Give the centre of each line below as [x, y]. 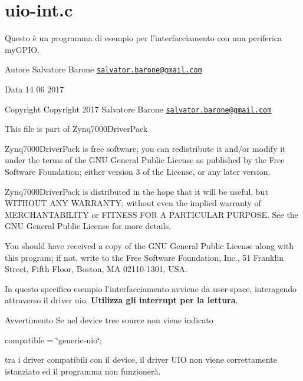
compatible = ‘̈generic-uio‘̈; [53, 339]
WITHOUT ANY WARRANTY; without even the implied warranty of [133, 203]
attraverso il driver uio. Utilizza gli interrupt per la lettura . [121, 300]
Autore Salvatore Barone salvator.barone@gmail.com [103, 69]
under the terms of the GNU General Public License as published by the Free [145, 160]
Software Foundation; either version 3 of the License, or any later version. [138, 171]
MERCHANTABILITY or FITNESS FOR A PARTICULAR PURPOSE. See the [151, 214]
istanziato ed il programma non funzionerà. [83, 371]
